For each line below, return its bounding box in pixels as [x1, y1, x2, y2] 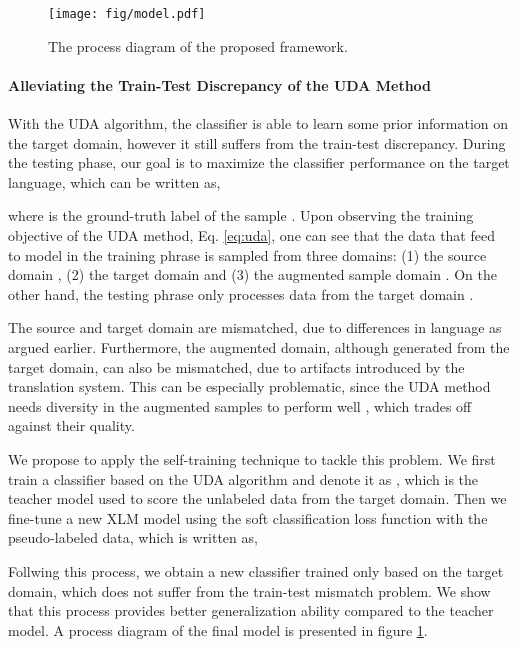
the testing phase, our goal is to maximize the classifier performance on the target [8, 152, 510, 173]
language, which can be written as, [8, 171, 221, 192]
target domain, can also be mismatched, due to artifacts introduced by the [8, 356, 465, 377]
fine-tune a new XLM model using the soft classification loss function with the [8, 507, 488, 528]
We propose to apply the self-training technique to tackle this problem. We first [8, 448, 496, 469]
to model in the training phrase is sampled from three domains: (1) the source [8, 244, 487, 265]
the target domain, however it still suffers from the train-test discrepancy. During [8, 132, 506, 153]
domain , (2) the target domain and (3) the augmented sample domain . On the [8, 264, 497, 285]
